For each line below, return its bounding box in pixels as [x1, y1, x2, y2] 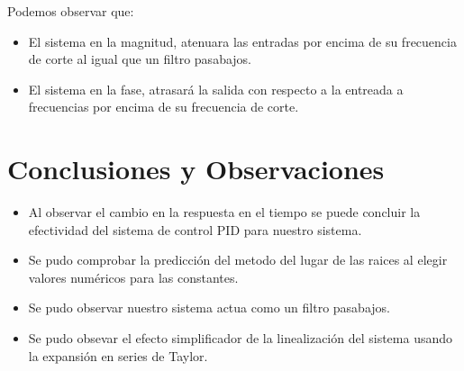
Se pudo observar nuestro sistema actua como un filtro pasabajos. [28, 298, 390, 317]
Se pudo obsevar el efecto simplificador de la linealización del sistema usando [28, 329, 453, 348]
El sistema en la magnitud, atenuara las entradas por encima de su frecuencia [28, 32, 457, 50]
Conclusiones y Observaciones [7, 150, 385, 187]
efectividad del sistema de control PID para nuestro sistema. [28, 220, 362, 239]
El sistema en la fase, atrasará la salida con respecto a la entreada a [28, 79, 404, 98]
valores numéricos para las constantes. [28, 267, 239, 286]
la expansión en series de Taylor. [28, 346, 208, 365]
